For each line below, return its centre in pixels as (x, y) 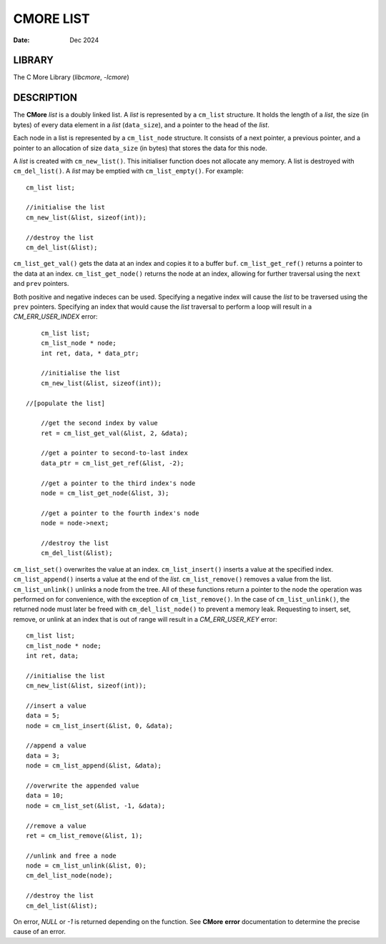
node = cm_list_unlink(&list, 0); (86, 866)
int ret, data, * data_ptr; (90, 353)
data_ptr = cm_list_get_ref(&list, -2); (113, 463)
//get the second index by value (99, 423)
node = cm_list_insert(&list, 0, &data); (99, 726)
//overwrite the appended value (83, 785)
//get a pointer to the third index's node (118, 483)
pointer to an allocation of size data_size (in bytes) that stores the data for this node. (140, 148)
